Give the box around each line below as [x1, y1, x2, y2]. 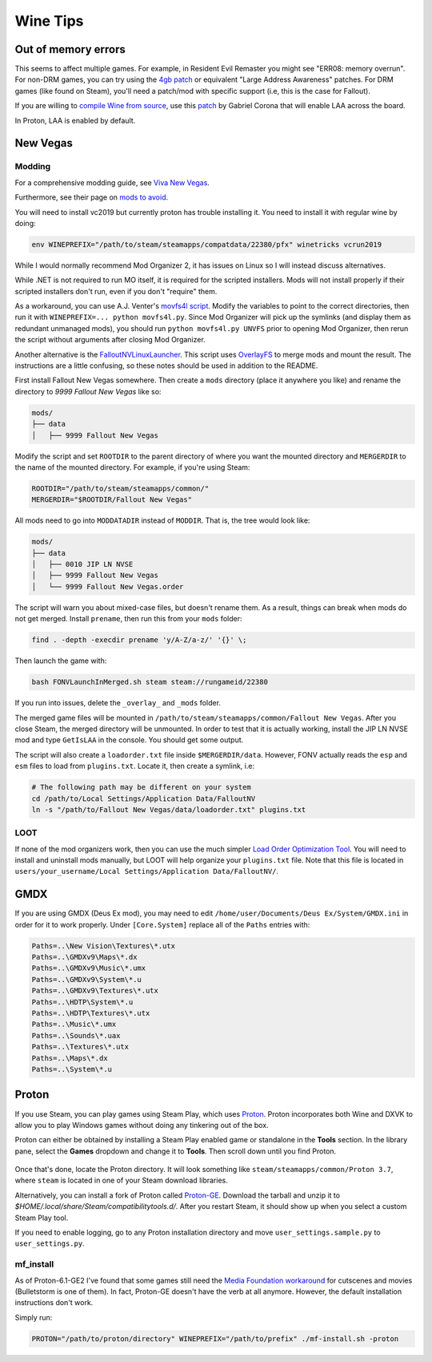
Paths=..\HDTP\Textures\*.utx [31, 1008, 150, 1018]
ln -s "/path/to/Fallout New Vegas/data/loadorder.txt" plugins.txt [31, 805, 306, 814]
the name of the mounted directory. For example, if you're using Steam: [14, 462, 250, 472]
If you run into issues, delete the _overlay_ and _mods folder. [14, 698, 222, 708]
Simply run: [14, 1312, 53, 1322]
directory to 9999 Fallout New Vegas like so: [14, 386, 162, 396]
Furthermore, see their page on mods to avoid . [14, 192, 169, 202]
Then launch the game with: [14, 656, 107, 665]
